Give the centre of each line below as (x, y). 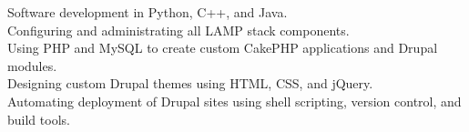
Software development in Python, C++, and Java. (148, 12)
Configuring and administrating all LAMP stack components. (178, 30)
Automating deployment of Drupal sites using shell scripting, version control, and (234, 101)
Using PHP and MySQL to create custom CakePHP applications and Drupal (223, 48)
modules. (32, 65)
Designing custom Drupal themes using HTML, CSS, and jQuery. (190, 83)
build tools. (39, 119)
